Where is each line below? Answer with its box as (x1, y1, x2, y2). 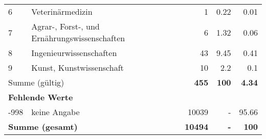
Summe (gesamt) (8, 121, 78, 132)
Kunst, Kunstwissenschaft (31, 62, 124, 73)
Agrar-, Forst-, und (31, 20, 100, 32)
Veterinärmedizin (31, 6, 93, 17)
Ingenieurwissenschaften (31, 47, 117, 59)
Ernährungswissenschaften (31, 32, 125, 44)
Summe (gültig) (8, 76, 64, 88)
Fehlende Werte (8, 91, 73, 103)
